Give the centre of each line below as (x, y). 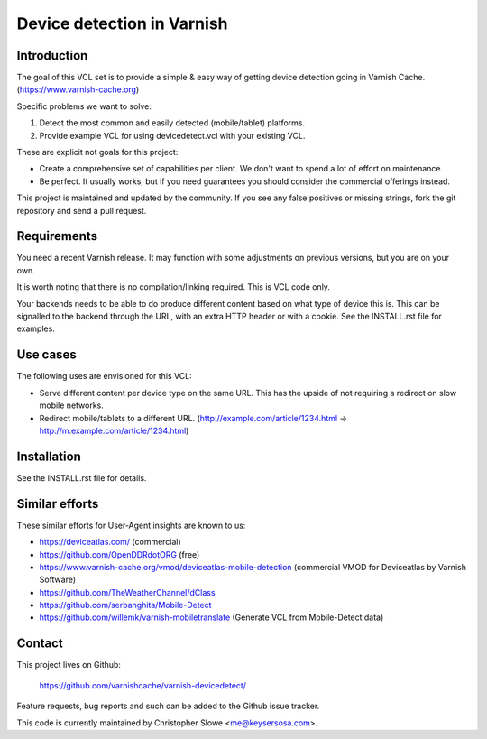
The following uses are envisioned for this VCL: (105, 376)
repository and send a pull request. (82, 210)
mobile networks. (71, 405)
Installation (49, 456)
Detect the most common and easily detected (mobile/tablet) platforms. (172, 123)
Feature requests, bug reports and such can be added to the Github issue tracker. (168, 706)
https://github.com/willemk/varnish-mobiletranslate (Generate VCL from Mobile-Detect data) (211, 617)
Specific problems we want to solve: (84, 106)
